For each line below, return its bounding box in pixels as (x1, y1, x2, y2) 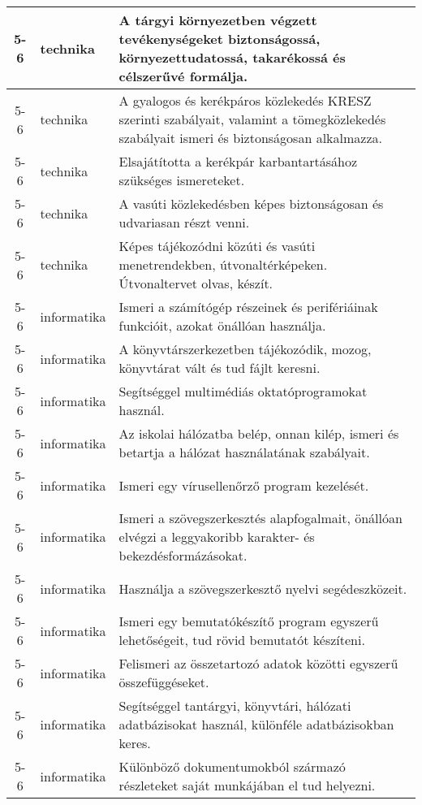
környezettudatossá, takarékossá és (118, 48, 346, 67)
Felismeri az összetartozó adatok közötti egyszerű (118, 654, 398, 673)
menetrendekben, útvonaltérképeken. (118, 255, 328, 274)
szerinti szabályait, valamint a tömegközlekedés (118, 110, 386, 128)
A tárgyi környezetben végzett (118, 11, 317, 29)
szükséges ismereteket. (118, 171, 245, 189)
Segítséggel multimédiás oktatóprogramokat (118, 382, 368, 400)
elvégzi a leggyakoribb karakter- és (118, 527, 315, 546)
